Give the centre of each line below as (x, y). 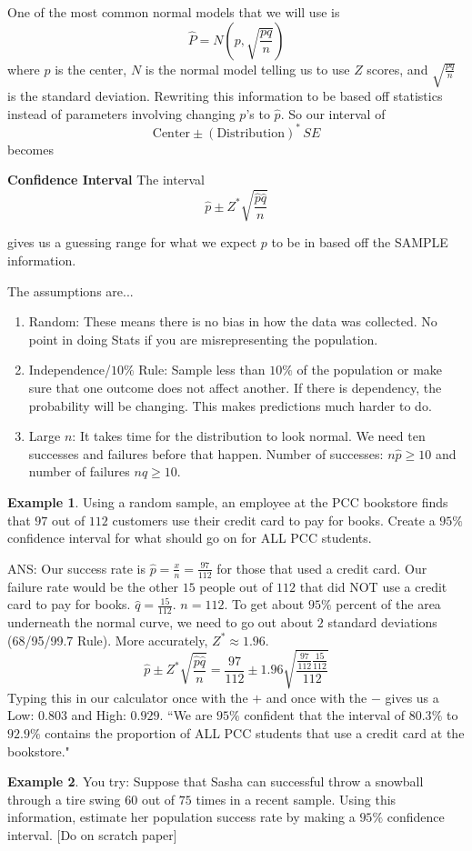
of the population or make (370, 370)
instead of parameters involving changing (121, 113)
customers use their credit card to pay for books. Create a (274, 520)
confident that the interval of (325, 715)
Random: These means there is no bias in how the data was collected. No (233, 321)
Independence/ (70, 370)
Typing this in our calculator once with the (128, 697)
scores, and (397, 69)
